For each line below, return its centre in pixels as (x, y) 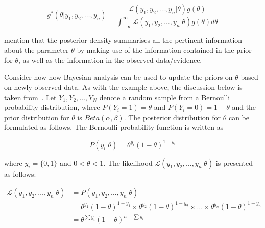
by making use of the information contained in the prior (164, 50)
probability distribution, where (52, 107)
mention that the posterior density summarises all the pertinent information (123, 40)
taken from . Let (30, 97)
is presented (234, 162)
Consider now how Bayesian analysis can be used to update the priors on (118, 77)
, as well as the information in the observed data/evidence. (110, 60)
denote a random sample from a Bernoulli (165, 97)
